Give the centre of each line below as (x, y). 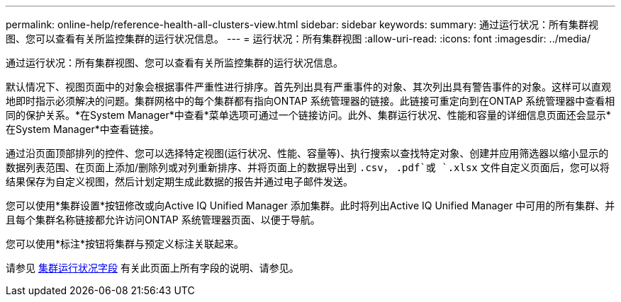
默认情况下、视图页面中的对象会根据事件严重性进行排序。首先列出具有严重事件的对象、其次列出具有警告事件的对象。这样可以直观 (308, 87)
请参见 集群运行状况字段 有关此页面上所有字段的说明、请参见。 (152, 268)
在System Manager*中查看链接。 (83, 129)
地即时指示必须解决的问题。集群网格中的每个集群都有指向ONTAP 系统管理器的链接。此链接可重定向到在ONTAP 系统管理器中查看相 (310, 101)
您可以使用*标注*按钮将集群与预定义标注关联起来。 (125, 244)
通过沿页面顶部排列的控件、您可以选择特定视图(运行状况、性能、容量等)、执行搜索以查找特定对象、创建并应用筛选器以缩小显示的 (307, 153)
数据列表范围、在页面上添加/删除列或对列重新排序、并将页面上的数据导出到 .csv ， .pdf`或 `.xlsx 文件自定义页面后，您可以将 (308, 167)
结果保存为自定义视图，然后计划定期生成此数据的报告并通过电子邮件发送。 (179, 181)
